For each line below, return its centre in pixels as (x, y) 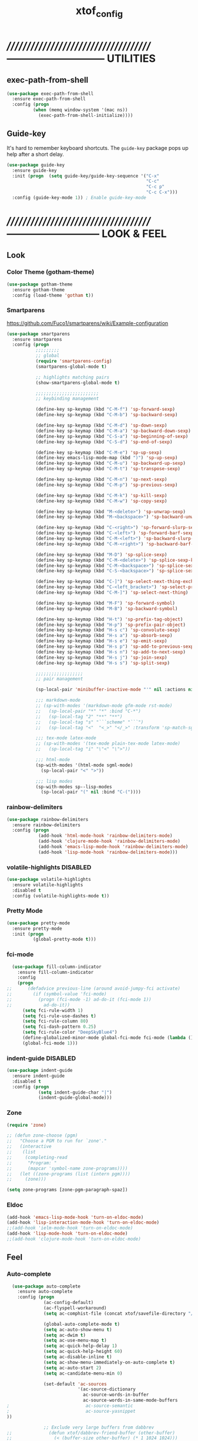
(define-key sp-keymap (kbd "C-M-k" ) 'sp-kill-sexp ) (101, 495)
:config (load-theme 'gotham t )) (53, 295)
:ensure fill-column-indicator (56, 972)
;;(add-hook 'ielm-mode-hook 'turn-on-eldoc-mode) (70, 1228)
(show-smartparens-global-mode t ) (78, 383)
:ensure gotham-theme (38, 290)
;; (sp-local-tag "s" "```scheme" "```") (90, 722)
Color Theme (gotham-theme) (51, 272)
